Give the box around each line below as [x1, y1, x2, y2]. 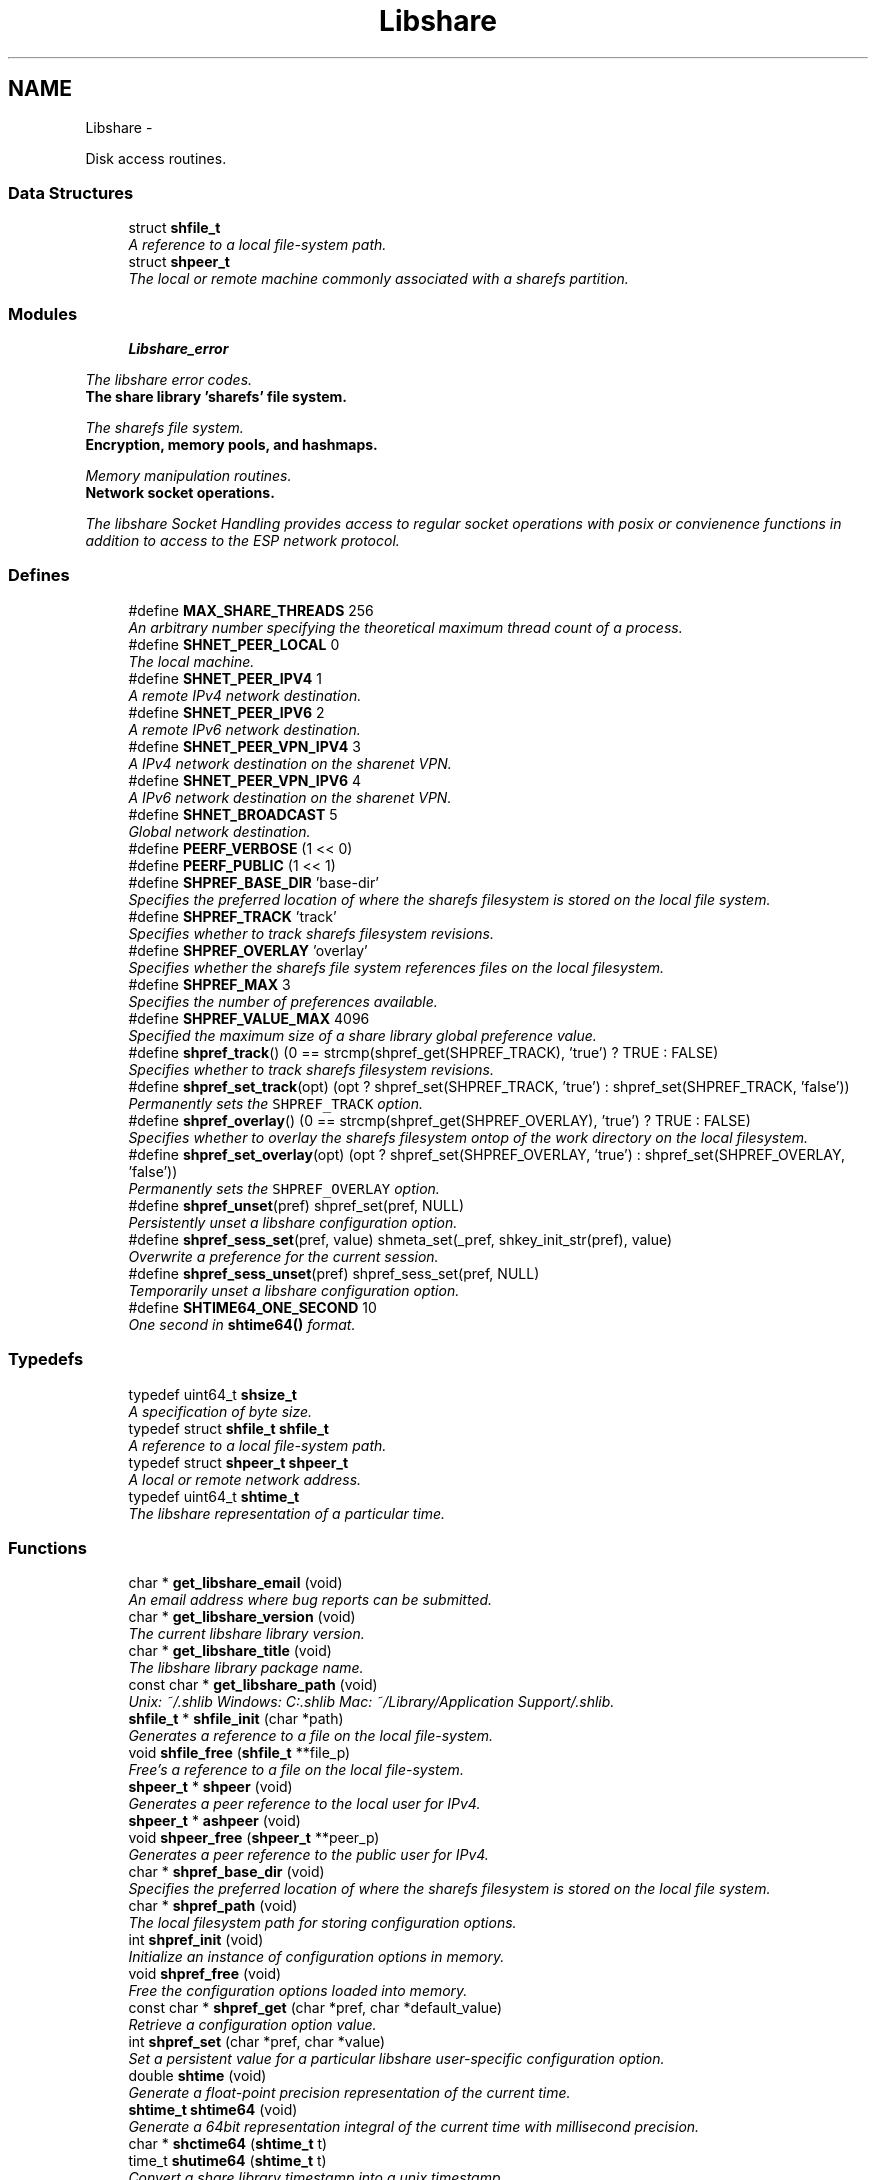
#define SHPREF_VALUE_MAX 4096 [128, 1009, 370, 1027]
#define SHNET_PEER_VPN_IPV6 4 [128, 771, 362, 789]
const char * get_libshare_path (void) [128, 1676, 378, 1694]
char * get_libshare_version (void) [128, 1608, 356, 1626]
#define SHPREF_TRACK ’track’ [128, 907, 337, 925]
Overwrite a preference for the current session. [128, 1247, 439, 1265]
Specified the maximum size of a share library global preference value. [128, 1026, 597, 1044]
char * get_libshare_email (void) [128, 1574, 343, 1592]
